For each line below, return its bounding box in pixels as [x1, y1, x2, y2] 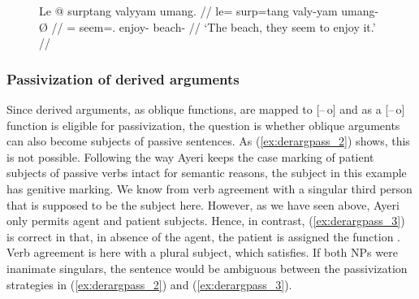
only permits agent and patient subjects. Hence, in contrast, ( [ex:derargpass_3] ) [6, 212, 405, 229]
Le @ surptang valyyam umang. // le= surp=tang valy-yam [39, 2, 338, 19]
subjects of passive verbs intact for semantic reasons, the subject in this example [6, 164, 407, 181]
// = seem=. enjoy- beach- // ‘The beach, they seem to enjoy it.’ [51, 18, 376, 35]
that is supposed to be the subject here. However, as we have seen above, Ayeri [6, 196, 400, 213]
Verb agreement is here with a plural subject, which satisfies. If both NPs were [6, 244, 398, 261]
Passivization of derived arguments [6, 68, 240, 89]
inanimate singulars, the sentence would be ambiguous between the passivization [6, 259, 408, 276]
